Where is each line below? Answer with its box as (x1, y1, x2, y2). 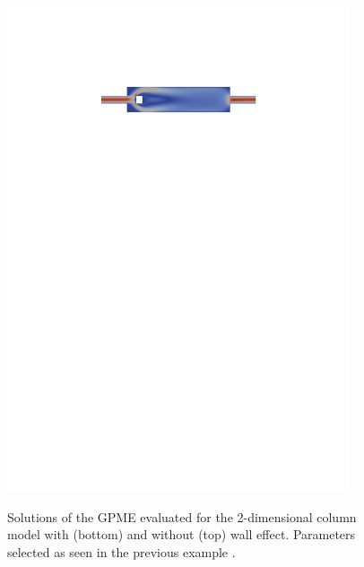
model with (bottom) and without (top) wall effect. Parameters (7, 525, 356, 544)
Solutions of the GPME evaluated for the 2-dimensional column (7, 507, 357, 526)
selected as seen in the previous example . (7, 542, 236, 561)
